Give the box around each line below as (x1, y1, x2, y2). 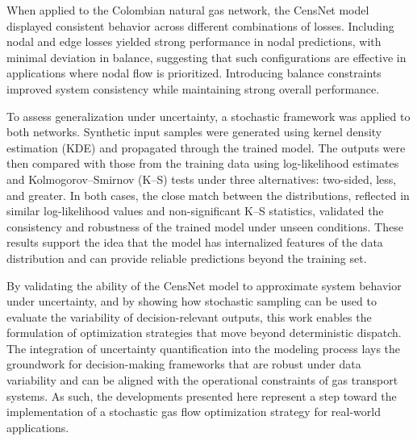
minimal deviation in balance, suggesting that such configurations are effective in (6, 48, 407, 65)
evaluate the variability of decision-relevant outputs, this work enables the (6, 308, 372, 325)
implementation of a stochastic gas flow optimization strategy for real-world (6, 403, 382, 420)
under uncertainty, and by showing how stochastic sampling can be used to (6, 293, 377, 310)
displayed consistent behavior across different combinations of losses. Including (6, 17, 394, 34)
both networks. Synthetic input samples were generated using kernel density (6, 123, 382, 140)
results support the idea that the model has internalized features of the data (6, 234, 383, 251)
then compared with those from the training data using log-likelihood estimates (6, 155, 399, 172)
